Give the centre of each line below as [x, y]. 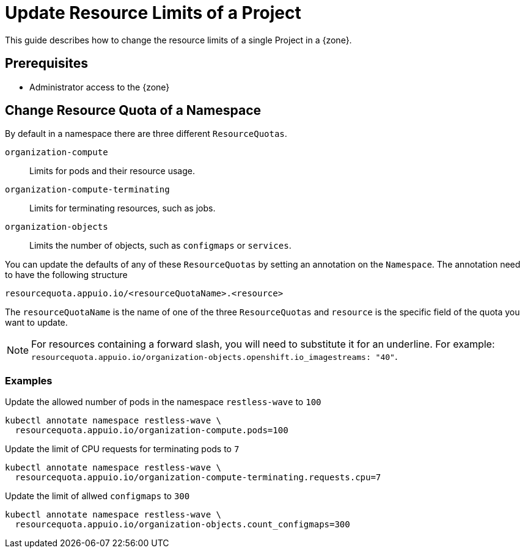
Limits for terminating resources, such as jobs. [123, 208]
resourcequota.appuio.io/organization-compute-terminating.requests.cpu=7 [198, 478]
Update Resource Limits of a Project [153, 13]
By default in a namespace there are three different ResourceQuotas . [146, 134]
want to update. [36, 323]
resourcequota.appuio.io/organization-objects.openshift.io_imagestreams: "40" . [215, 357]
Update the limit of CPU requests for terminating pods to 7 [122, 449]
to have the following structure [66, 275]
